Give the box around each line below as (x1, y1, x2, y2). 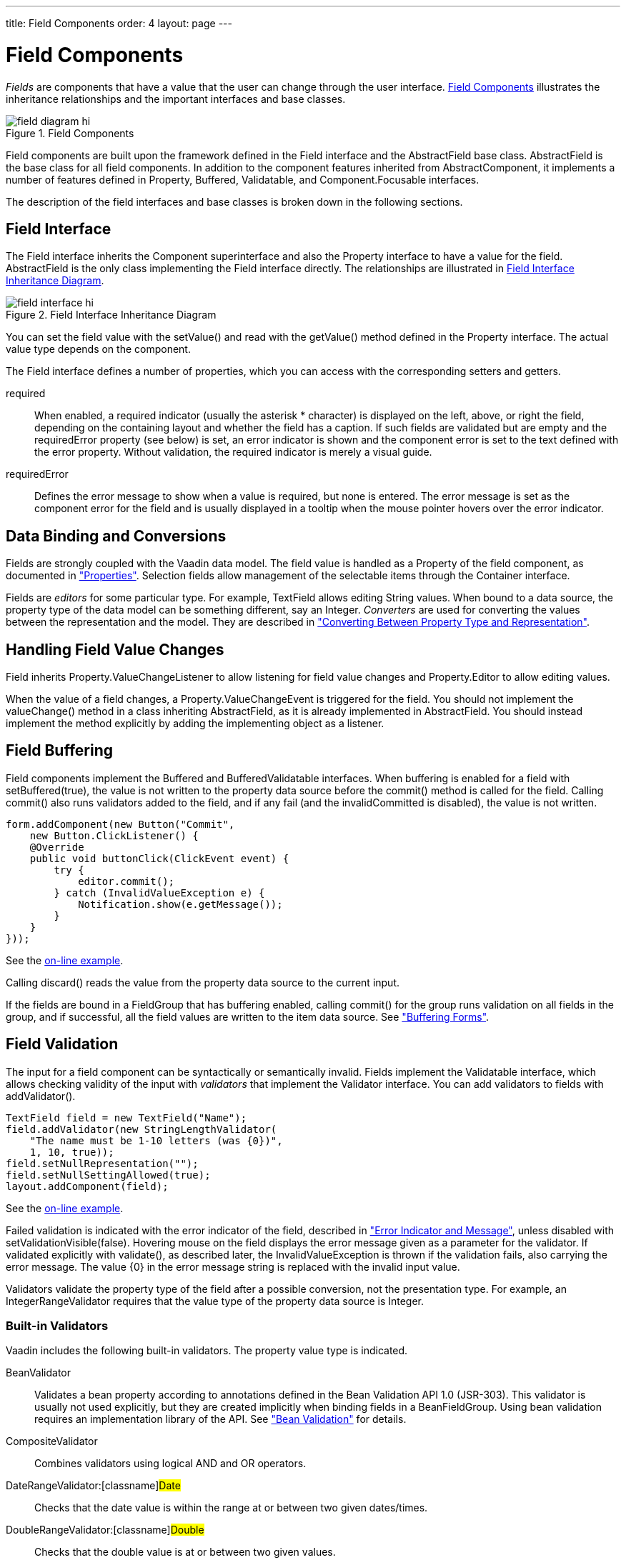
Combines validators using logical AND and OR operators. (34, 1457, 307, 1470)
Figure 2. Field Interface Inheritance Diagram (6, 309, 217, 321)
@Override (29, 841, 84, 853)
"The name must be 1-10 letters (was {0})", (29, 1134, 283, 1146)
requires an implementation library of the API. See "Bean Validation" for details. (34, 1413, 407, 1426)
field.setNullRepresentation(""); (6, 1157, 199, 1169)
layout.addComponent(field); (6, 1180, 169, 1192)
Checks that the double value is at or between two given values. (34, 1546, 336, 1559)
